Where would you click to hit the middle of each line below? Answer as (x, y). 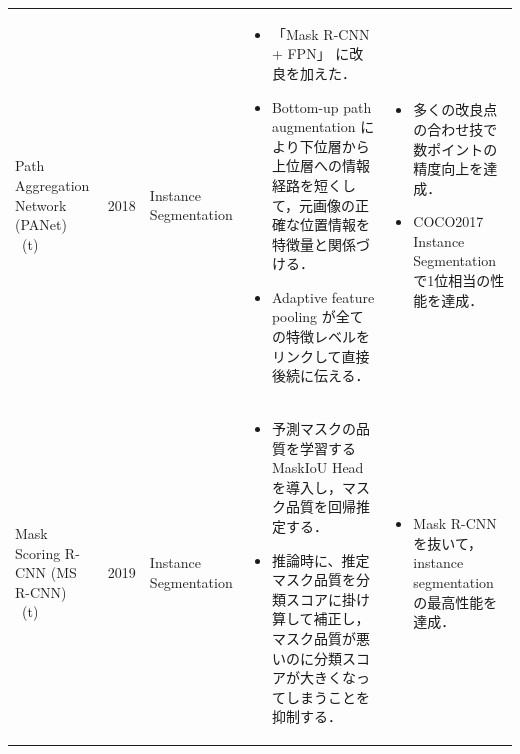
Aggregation (52, 184)
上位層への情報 (320, 165)
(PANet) (41, 224)
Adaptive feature (323, 296)
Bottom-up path (321, 106)
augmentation (313, 126)
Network (41, 204)
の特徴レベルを (320, 336)
